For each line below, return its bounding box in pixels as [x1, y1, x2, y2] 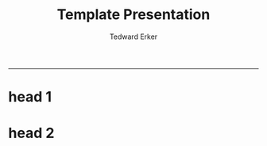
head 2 [8, 125, 55, 142]
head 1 [8, 88, 52, 106]
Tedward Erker [109, 32, 158, 41]
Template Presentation [56, 6, 211, 24]
